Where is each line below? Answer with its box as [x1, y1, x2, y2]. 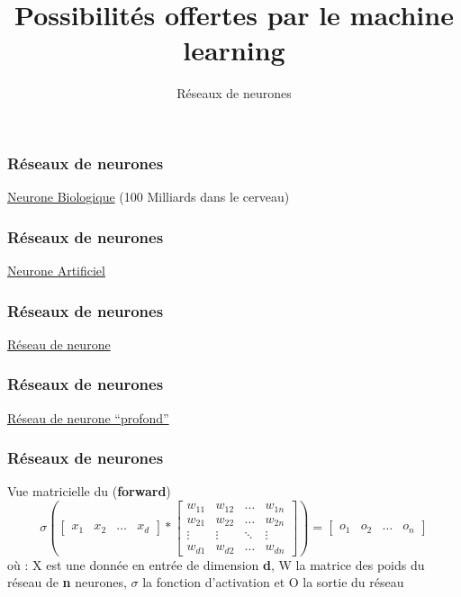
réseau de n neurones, [7, 573, 127, 592]
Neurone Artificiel [7, 261, 105, 280]
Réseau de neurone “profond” [7, 408, 169, 427]
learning [183, 32, 285, 68]
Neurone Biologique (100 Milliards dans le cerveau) [7, 187, 290, 206]
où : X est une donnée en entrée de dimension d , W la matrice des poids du [7, 555, 425, 574]
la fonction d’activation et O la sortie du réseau [142, 573, 404, 592]
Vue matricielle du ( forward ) [7, 482, 171, 501]
